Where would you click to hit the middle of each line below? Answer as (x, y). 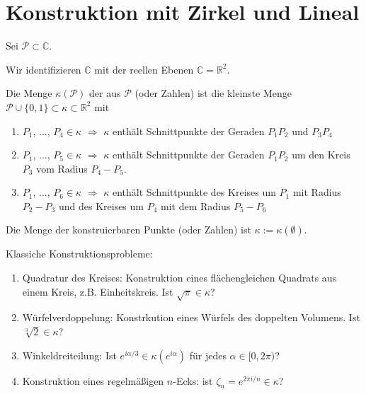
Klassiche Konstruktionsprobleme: (79, 254)
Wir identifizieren (44, 69)
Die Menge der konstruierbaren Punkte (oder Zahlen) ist (128, 230)
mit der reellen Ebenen (144, 69)
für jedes (208, 355)
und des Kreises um (101, 205)
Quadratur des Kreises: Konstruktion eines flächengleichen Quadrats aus (179, 278)
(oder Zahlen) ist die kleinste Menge (213, 93)
